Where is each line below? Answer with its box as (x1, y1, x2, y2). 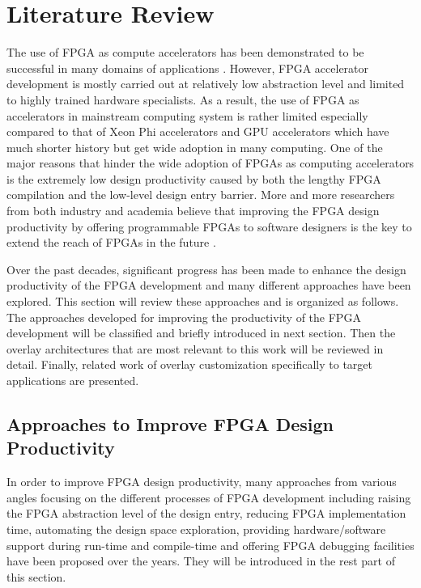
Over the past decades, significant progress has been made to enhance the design (6, 260, 406, 277)
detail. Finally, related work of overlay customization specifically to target (6, 356, 373, 373)
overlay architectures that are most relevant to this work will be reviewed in (6, 340, 384, 357)
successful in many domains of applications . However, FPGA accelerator (6, 59, 369, 76)
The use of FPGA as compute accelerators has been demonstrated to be (6, 44, 364, 61)
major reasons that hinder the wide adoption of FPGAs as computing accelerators (6, 154, 415, 171)
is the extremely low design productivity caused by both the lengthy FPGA (6, 170, 381, 187)
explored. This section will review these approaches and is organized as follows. (6, 293, 399, 310)
